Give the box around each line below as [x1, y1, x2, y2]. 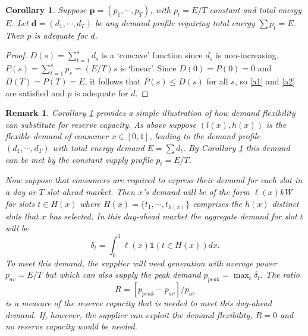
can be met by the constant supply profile [5, 153, 153, 165]
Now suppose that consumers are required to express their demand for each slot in [5, 174, 303, 186]
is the [266, 118, 287, 130]
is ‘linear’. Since [120, 62, 177, 74]
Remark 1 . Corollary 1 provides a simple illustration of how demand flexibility [5, 106, 296, 119]
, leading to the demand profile [149, 130, 260, 142]
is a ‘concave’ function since [102, 49, 203, 61]
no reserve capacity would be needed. [5, 320, 137, 332]
